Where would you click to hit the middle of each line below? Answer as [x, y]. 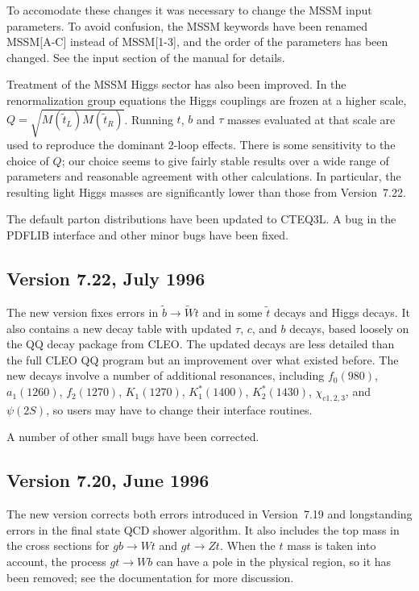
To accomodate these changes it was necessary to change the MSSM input [189, 10]
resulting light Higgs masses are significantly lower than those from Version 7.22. [206, 191]
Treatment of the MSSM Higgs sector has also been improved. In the [176, 84]
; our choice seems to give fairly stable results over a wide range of [225, 160]
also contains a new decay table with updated [119, 328]
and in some [232, 312]
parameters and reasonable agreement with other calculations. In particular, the [204, 176]
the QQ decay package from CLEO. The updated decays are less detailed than [201, 344]
